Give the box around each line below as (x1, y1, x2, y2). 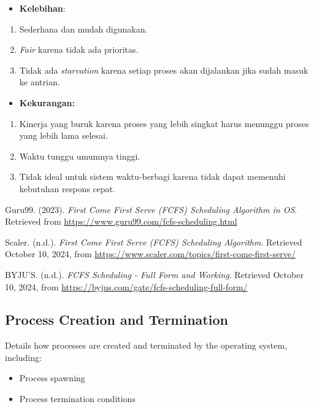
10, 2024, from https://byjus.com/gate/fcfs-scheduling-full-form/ (5, 280, 248, 293)
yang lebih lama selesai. (19, 129, 108, 142)
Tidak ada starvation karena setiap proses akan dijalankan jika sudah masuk (19, 63, 308, 76)
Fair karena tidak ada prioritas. (19, 43, 139, 56)
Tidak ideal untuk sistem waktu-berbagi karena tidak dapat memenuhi (19, 170, 286, 183)
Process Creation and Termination (5, 310, 228, 329)
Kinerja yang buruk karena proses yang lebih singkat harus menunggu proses (19, 117, 309, 130)
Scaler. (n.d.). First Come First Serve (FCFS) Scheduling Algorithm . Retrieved (5, 235, 302, 248)
